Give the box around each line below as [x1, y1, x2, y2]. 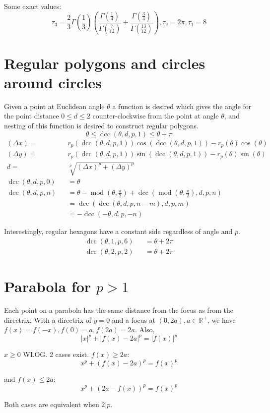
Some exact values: [4, 1, 62, 11]
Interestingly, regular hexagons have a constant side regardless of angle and [4, 226, 233, 236]
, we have [207, 314, 236, 325]
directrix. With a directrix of [4, 314, 91, 325]
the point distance [4, 111, 59, 121]
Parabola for [4, 276, 91, 296]
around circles [4, 72, 102, 92]
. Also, [135, 324, 155, 335]
